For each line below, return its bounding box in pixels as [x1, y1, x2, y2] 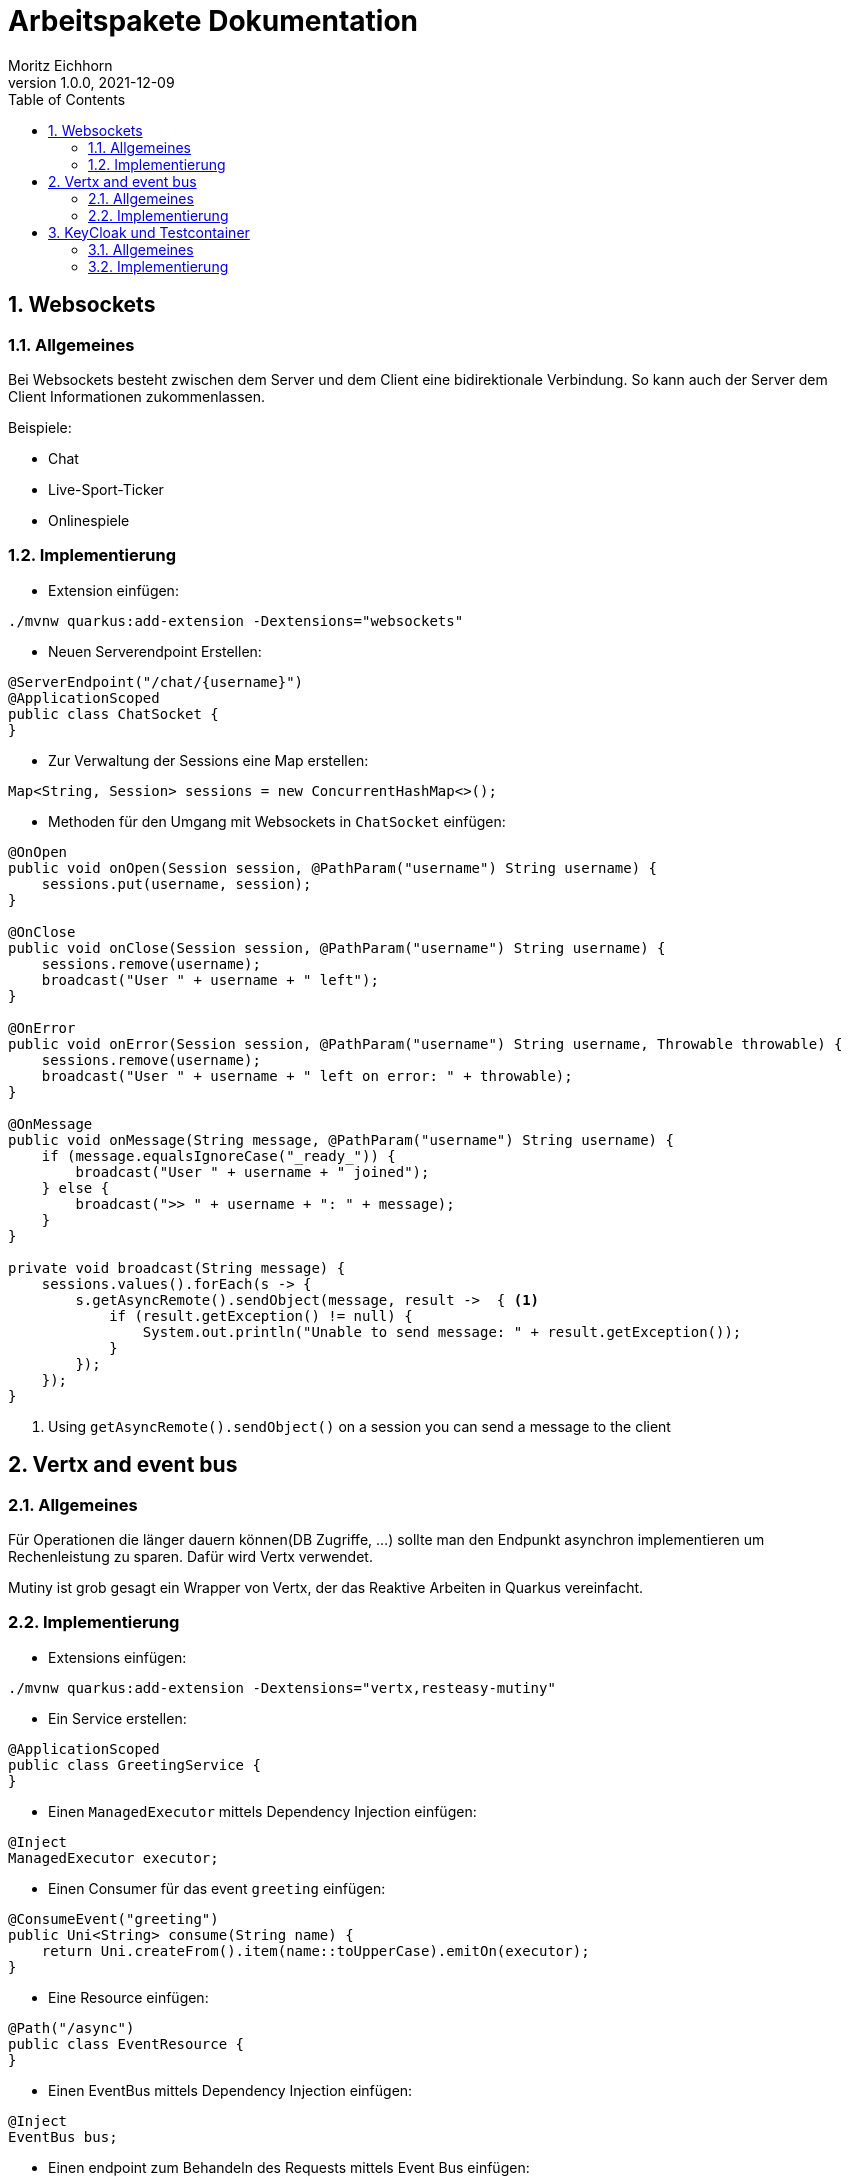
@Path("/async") [8, 2019, 135, 2036]
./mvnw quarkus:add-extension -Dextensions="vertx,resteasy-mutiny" [8, 1679, 556, 1696]
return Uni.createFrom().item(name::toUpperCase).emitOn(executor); [41, 1942, 590, 1959]
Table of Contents [8, 90, 126, 108]
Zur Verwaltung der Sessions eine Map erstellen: [48, 751, 369, 769]
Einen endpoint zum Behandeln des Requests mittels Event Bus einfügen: [48, 2158, 530, 2176]
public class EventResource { [8, 2035, 245, 2052]
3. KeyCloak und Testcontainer [48, 223, 250, 241]
